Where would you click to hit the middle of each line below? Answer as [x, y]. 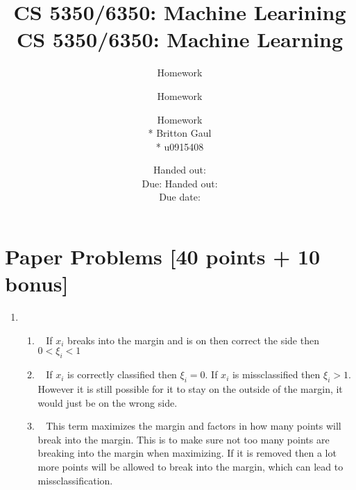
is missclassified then [276, 374]
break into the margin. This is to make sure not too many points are [184, 439]
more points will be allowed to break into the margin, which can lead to [190, 466]
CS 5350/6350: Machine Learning [180, 39]
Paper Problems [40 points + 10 [163, 256]
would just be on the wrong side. [108, 402]
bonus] [37, 284]
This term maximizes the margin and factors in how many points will [194, 426]
